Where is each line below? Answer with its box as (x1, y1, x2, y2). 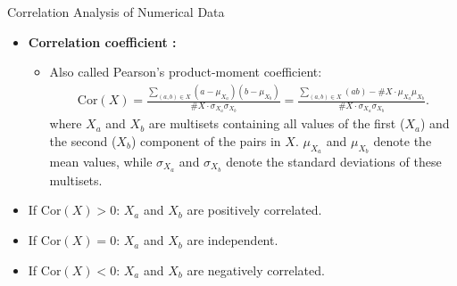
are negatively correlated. (187, 260, 325, 279)
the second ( (49, 131, 117, 150)
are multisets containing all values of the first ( (148, 114, 405, 133)
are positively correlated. (187, 200, 322, 219)
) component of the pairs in (130, 131, 281, 150)
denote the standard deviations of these (226, 152, 442, 171)
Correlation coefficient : (28, 32, 177, 51)
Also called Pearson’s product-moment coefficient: (49, 62, 322, 81)
